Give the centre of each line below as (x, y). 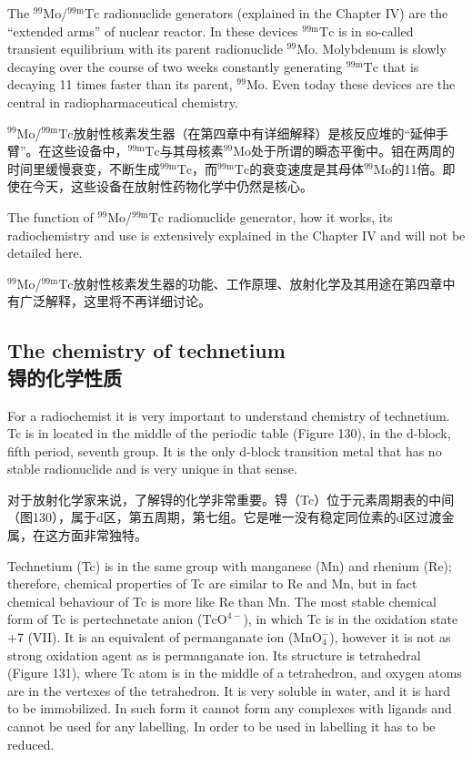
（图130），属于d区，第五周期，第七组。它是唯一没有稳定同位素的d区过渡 (225, 517)
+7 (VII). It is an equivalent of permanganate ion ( (151, 637)
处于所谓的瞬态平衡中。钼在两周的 (353, 151)
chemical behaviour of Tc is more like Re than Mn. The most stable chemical (222, 601)
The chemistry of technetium (146, 350)
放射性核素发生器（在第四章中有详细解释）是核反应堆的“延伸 (255, 133)
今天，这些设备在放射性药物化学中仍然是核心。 (172, 186)
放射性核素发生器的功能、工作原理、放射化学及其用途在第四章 (258, 283)
